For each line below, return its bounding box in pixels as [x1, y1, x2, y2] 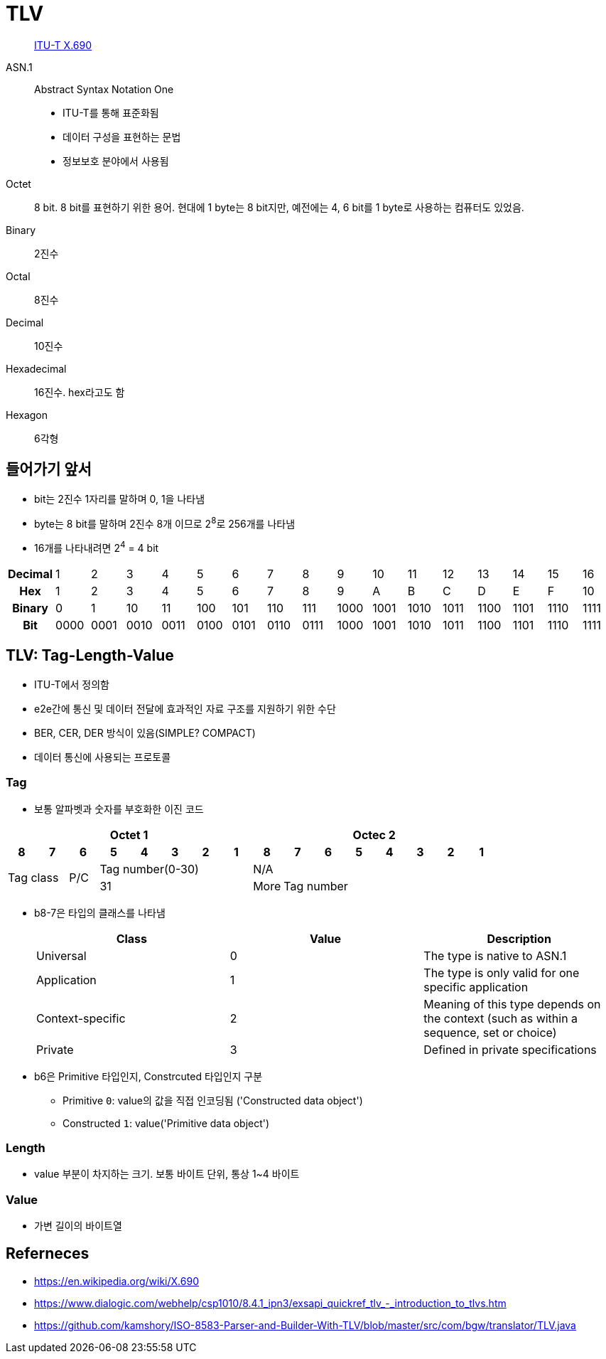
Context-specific [36, 1011, 126, 1025]
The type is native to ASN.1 [423, 948, 567, 963]
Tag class [8, 870, 59, 885]
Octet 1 [109, 827, 148, 842]
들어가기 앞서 [6, 460, 92, 479]
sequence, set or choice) [423, 1025, 557, 1040]
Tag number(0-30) [99, 861, 199, 876]
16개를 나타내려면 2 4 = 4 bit [34, 540, 159, 554]
